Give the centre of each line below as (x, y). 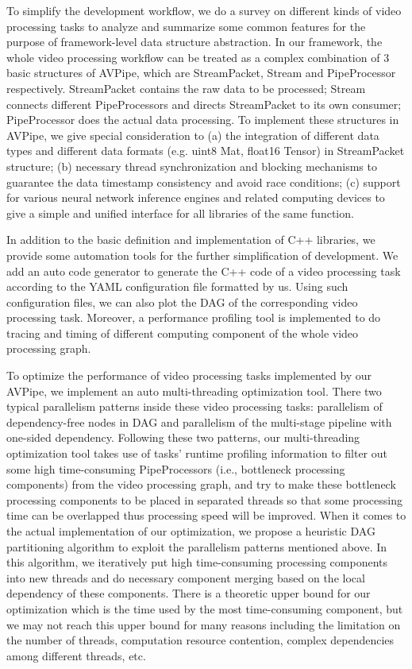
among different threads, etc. (76, 655)
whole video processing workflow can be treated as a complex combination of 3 (198, 57)
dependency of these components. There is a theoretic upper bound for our (189, 593)
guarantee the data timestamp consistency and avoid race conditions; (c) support (204, 182)
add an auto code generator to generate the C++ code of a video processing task (204, 271)
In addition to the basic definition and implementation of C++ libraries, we (191, 240)
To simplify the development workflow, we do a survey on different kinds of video (204, 10)
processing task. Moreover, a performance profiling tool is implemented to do (194, 317)
